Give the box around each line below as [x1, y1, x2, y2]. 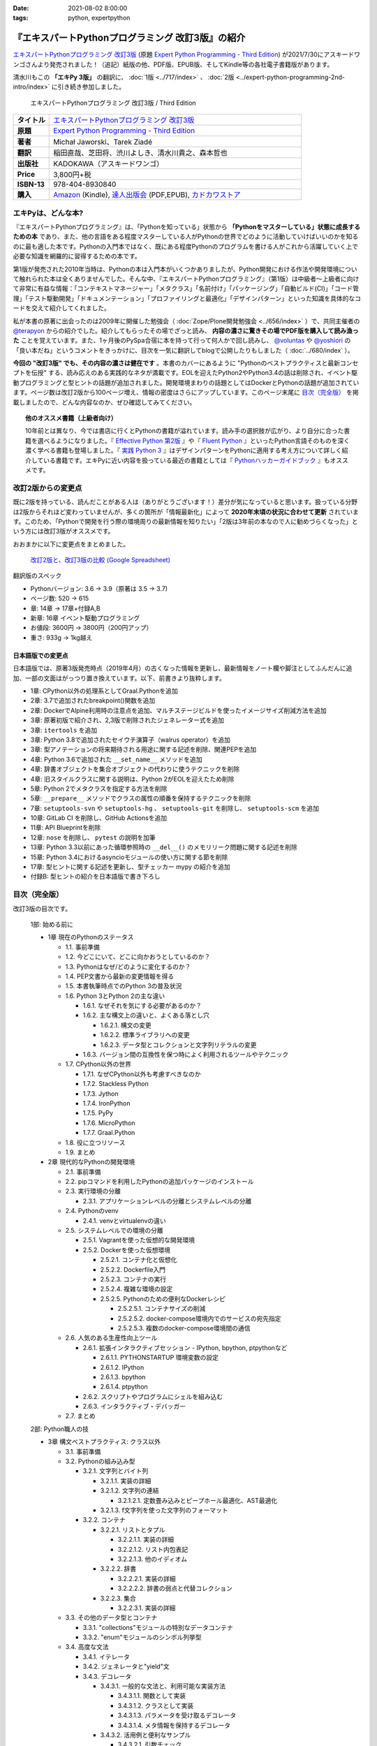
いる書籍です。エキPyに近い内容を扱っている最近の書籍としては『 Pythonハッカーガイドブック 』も [43, 456, 331, 464]
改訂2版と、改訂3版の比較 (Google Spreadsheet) [30, 556, 170, 564]
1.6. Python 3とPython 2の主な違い [65, 992, 165, 1000]
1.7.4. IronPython [82, 1099, 131, 1107]
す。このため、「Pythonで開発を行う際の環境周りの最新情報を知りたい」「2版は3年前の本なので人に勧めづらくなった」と [13, 517, 359, 525]
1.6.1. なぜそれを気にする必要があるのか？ [82, 1002, 202, 1010]
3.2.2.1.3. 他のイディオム [117, 1555, 188, 1563]
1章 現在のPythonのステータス [47, 933, 134, 941]
